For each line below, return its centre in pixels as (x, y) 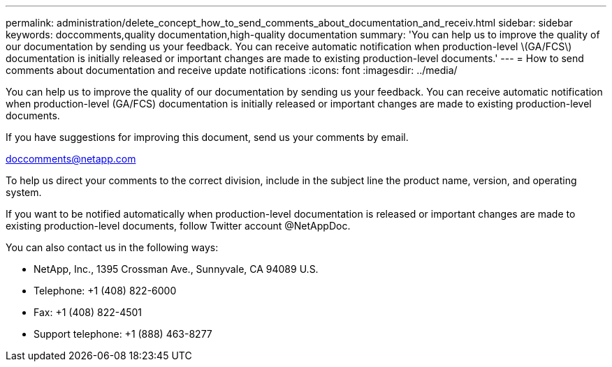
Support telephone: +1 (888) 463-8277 (123, 334)
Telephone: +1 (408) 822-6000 (105, 291)
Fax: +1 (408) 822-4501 (88, 312)
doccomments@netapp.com (71, 159)
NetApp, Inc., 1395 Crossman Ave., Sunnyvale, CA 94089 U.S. (176, 269)
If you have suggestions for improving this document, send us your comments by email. (207, 137)
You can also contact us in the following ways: (112, 247)
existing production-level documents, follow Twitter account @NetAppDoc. (178, 226)
